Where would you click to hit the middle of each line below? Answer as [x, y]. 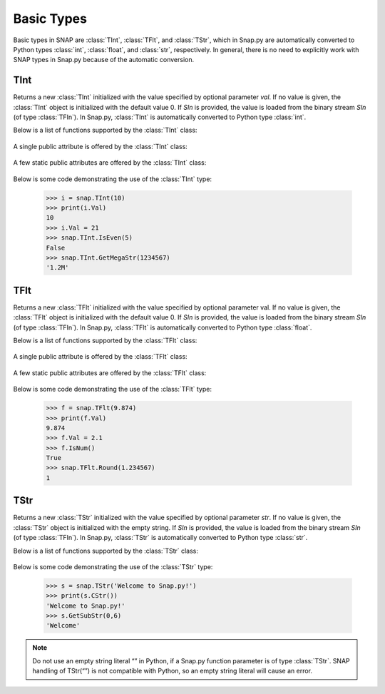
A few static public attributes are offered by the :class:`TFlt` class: [110, 373]
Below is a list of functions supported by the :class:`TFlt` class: [105, 340]
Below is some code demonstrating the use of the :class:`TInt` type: [113, 179]
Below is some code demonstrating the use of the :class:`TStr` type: [113, 566]
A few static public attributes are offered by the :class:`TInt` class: [110, 163]
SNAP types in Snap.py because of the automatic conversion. [104, 60]
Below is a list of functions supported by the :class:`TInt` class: [105, 130]
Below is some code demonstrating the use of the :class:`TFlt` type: [112, 389]
